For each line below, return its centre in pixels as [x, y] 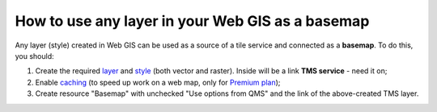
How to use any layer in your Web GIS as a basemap [192, 21]
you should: [34, 56]
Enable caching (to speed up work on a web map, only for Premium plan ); [158, 82]
